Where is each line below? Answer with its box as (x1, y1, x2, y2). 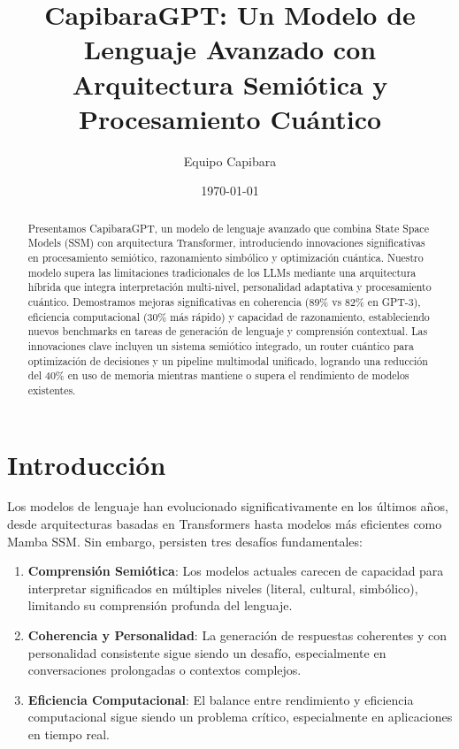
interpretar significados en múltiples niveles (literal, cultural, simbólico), (27, 578, 418, 597)
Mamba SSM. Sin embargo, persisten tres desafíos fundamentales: (7, 531, 363, 550)
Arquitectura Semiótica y (72, 65, 388, 102)
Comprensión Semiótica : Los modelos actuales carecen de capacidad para (27, 562, 444, 580)
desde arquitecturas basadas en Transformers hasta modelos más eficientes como (7, 515, 442, 533)
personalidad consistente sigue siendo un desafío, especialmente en (27, 643, 386, 661)
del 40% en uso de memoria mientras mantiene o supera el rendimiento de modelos (27, 368, 409, 383)
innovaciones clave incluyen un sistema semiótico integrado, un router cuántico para (27, 338, 414, 353)
